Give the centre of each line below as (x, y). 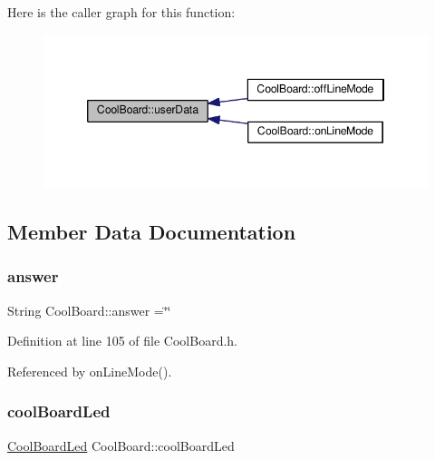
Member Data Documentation (152, 231)
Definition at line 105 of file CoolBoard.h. (123, 341)
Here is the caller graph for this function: (121, 12)
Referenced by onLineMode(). (90, 371)
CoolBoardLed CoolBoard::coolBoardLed (121, 445)
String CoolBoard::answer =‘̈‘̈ (89, 310)
